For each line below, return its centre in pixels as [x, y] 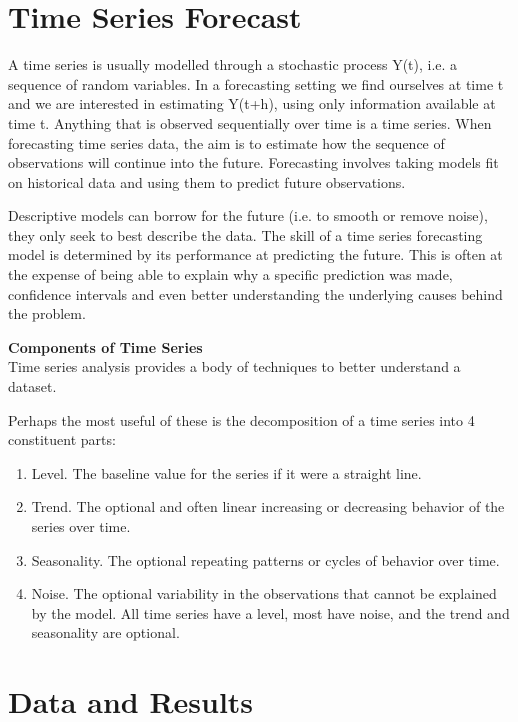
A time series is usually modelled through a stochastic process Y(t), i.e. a [233, 64]
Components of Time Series [105, 346]
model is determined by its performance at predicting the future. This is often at [255, 254]
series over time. [81, 526]
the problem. [47, 313]
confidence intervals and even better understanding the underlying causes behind [255, 293]
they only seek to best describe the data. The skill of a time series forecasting [245, 234]
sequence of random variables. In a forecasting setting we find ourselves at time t [256, 83]
